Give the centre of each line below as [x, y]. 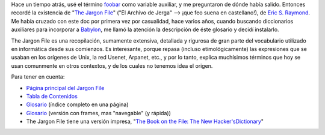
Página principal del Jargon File [65, 88]
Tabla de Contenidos [52, 96]
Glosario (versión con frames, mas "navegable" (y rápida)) [98, 113]
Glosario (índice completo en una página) [77, 104]
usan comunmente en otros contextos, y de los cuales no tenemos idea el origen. [112, 65]
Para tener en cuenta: [38, 77]
